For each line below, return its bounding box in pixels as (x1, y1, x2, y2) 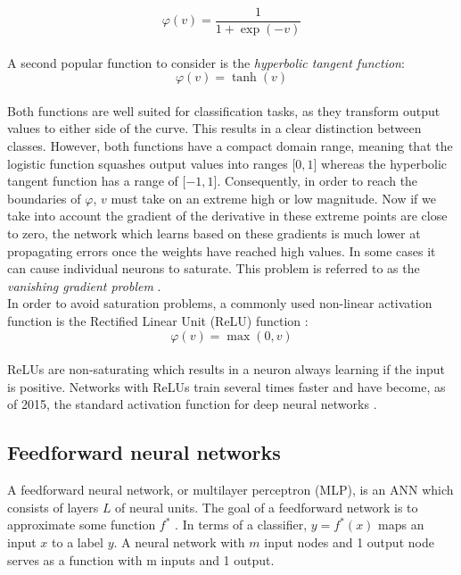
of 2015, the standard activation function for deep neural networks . (7, 395, 377, 413)
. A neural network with (113, 532, 245, 551)
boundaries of (7, 188, 81, 207)
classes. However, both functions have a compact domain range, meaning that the (7, 137, 453, 155)
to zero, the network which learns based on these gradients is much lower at (7, 224, 421, 242)
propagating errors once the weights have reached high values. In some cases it (7, 241, 436, 260)
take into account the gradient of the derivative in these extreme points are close (7, 206, 448, 225)
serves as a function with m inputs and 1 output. (7, 550, 275, 569)
